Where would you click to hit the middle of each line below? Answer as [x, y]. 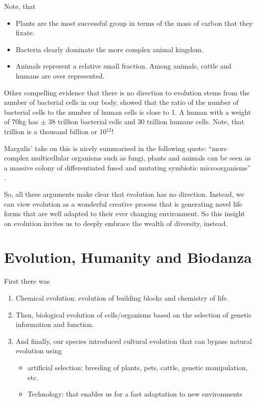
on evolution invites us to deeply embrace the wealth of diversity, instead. [116, 223]
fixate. [25, 33]
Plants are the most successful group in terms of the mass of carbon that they [134, 23]
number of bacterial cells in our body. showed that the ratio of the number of [121, 102]
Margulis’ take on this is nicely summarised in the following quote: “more [116, 148]
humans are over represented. [60, 75]
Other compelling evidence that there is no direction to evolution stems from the [127, 92]
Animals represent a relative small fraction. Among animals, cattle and [124, 66]
